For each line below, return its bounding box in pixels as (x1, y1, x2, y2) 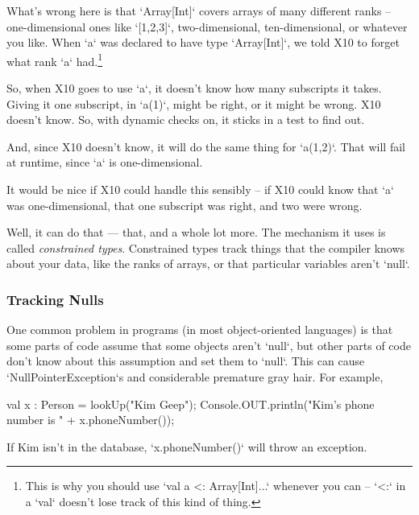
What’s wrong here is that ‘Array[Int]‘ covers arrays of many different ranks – (6, 2, 392, 19)
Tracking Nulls (6, 289, 104, 309)
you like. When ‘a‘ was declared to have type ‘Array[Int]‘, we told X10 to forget (6, 34, 400, 51)
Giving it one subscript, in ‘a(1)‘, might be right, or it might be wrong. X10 (6, 95, 381, 112)
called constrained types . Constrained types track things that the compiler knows (6, 239, 405, 256)
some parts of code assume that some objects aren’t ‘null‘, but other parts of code (6, 336, 411, 353)
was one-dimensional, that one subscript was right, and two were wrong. (6, 196, 363, 213)
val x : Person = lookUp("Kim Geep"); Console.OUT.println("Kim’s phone (6, 395, 375, 412)
